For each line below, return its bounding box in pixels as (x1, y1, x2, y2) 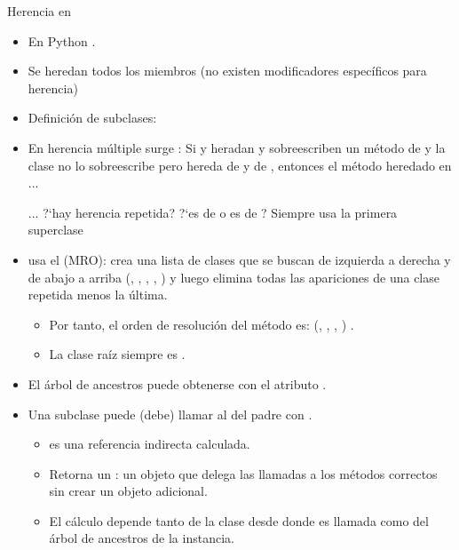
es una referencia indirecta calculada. (49, 434, 250, 453)
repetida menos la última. (28, 285, 168, 304)
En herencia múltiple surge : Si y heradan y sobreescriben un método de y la (28, 138, 446, 156)
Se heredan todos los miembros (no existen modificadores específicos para (28, 61, 427, 80)
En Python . (28, 31, 96, 50)
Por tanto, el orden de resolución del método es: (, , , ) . (49, 315, 354, 333)
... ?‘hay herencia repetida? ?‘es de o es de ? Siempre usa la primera (28, 203, 398, 221)
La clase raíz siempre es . (49, 345, 186, 363)
